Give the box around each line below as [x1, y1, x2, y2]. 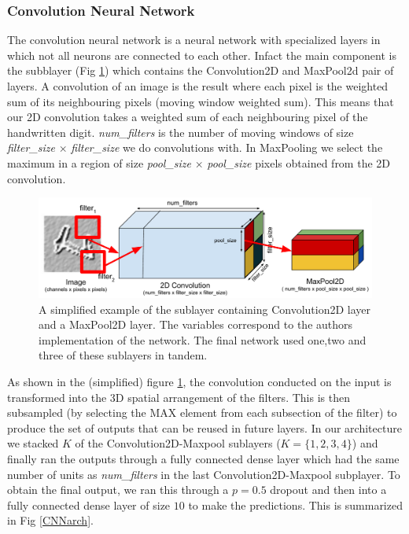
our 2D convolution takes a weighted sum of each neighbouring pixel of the [7, 109, 368, 125]
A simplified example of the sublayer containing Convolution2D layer [39, 300, 371, 317]
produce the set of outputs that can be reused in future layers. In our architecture [7, 419, 402, 436]
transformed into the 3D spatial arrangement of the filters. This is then [7, 389, 350, 405]
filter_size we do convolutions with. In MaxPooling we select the [71, 139, 383, 156]
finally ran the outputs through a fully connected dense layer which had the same [7, 451, 400, 467]
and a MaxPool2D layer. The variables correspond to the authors [39, 316, 353, 333]
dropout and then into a [270, 481, 387, 498]
